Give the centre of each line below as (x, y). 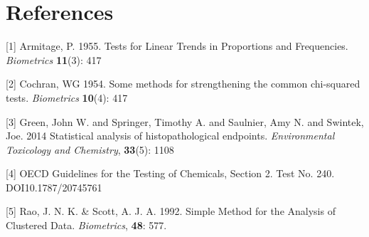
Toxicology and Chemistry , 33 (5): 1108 (90, 149)
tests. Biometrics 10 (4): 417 (67, 97)
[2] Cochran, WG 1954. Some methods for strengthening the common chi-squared (183, 84)
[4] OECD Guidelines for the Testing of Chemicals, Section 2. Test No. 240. (170, 173)
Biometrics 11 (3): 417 (54, 59)
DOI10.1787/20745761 (54, 187)
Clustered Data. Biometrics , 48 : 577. (86, 225)
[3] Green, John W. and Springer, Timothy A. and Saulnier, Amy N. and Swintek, (185, 121)
